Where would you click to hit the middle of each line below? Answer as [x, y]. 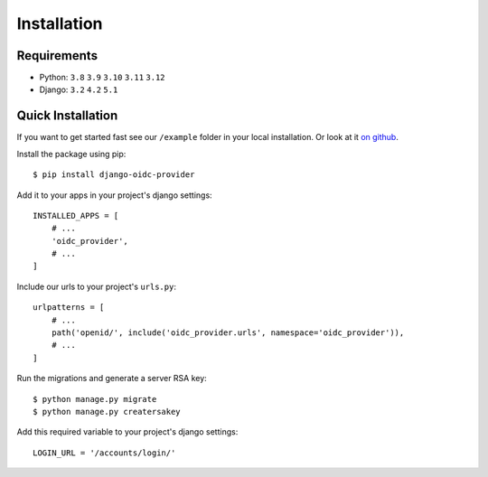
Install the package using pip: [71, 154]
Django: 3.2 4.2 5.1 [79, 89]
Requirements [57, 56]
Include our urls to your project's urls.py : [96, 286]
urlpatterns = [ [69, 308]
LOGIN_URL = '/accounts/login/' [104, 453]
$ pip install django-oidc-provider [114, 175]
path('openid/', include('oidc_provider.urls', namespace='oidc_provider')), [228, 333]
